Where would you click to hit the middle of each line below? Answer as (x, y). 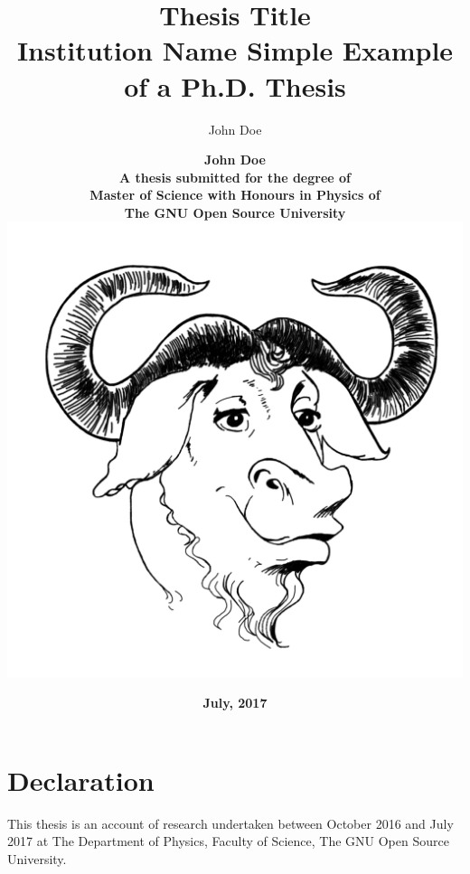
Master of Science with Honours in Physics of (235, 195)
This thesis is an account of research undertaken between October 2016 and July (230, 823)
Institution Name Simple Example (235, 50)
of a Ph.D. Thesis (235, 85)
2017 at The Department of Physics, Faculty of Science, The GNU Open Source (228, 841)
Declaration (81, 780)
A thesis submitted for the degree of (235, 177)
